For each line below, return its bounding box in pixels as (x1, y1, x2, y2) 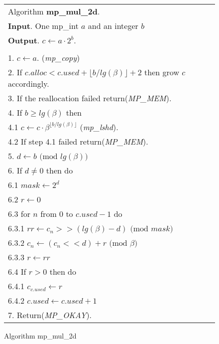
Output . (8, 34, 40, 46)
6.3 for (8, 208, 30, 219)
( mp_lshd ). (80, 121, 118, 133)
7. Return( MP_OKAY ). (8, 309, 92, 321)
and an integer (88, 20, 138, 31)
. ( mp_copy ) (37, 52, 80, 63)
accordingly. (8, 78, 49, 89)
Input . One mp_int (8, 20, 79, 31)
